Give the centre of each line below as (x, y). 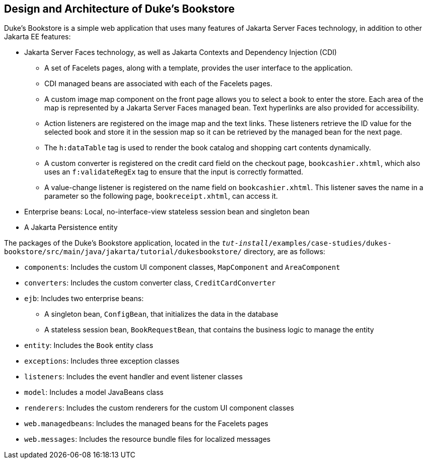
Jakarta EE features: (38, 37)
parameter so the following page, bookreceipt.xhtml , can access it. (161, 196)
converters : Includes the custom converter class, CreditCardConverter (150, 283)
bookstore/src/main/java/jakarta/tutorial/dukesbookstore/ (123, 252)
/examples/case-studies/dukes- (330, 243)
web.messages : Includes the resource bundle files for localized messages (148, 439)
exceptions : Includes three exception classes (102, 361)
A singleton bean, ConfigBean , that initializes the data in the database (161, 314)
